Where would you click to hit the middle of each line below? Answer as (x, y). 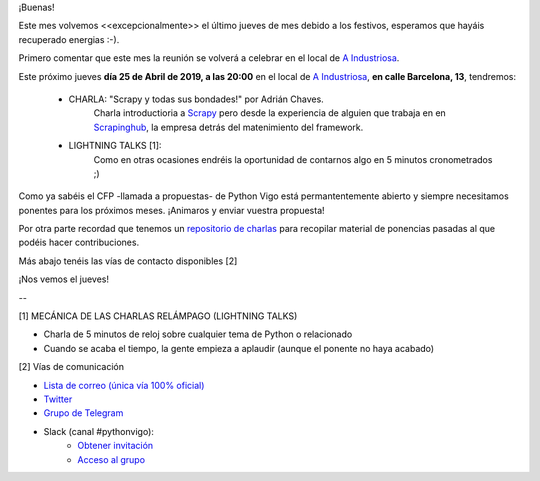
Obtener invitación (115, 446)
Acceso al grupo (111, 459)
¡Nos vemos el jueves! (64, 279)
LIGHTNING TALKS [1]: (115, 146)
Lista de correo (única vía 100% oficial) (124, 385)
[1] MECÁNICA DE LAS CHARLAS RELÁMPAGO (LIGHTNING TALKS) (158, 316)
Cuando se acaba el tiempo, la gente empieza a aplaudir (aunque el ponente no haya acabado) (239, 348)
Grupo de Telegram (83, 413)
